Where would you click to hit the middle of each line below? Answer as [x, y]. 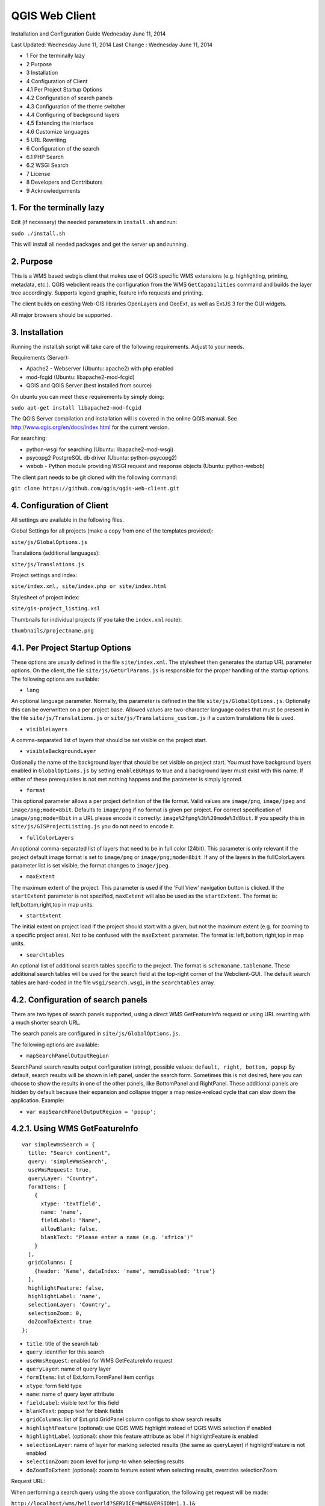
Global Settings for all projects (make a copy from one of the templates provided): [112, 531]
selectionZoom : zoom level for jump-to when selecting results [105, 1461]
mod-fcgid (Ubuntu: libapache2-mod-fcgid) [80, 377]
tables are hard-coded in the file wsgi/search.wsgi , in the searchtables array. [113, 983]
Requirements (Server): [40, 358]
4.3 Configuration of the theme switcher [76, 106]
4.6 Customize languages [58, 131]
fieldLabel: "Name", [71, 1220]
